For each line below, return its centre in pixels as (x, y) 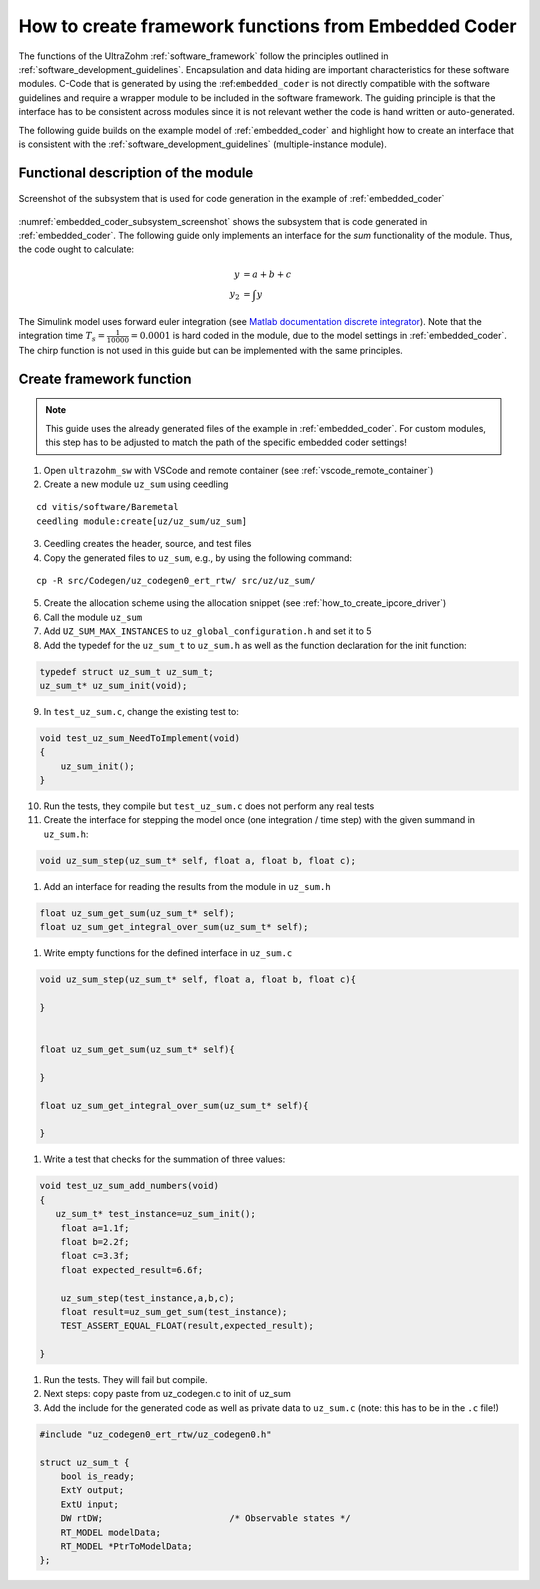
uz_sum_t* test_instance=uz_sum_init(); (156, 1214)
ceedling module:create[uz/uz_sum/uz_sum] (142, 521)
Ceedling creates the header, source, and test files (147, 544)
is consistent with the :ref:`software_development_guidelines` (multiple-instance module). (202, 144)
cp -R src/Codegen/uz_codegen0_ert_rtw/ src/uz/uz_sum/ (176, 580)
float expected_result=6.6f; (132, 1269)
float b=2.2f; (95, 1241)
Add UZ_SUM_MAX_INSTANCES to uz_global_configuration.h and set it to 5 (207, 631)
